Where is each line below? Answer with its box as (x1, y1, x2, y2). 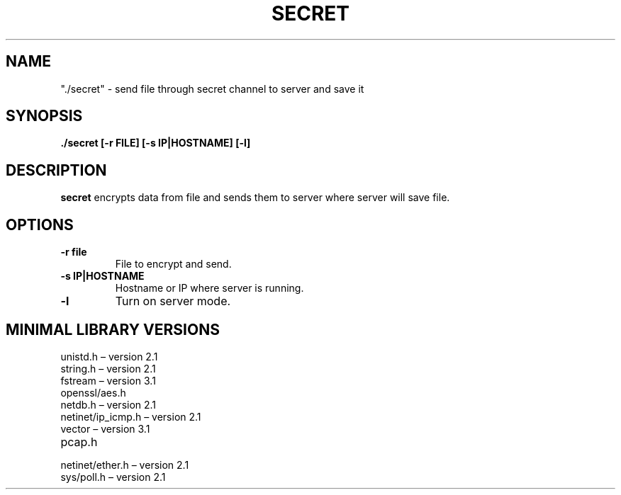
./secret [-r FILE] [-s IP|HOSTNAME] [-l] (60, 137, 251, 149)
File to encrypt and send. (115, 258, 232, 271)
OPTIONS (6, 215, 74, 234)
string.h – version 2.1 (60, 362, 156, 375)
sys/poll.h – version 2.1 (60, 470, 166, 483)
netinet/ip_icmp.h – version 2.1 (60, 410, 201, 423)
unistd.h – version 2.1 (60, 350, 158, 363)
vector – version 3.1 (60, 422, 150, 435)
